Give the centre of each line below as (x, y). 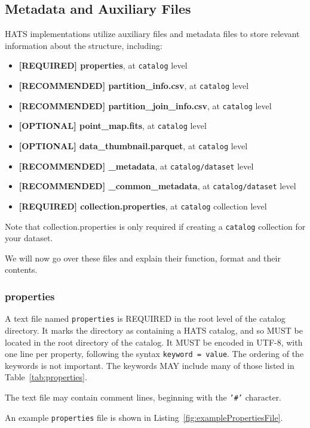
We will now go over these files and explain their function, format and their (143, 258)
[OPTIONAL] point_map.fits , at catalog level (113, 126)
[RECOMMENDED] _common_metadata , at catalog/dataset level (157, 186)
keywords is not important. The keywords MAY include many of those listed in (150, 365)
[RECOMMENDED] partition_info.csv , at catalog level (134, 86)
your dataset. (29, 238)
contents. (21, 270)
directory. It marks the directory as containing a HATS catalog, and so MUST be (154, 330)
